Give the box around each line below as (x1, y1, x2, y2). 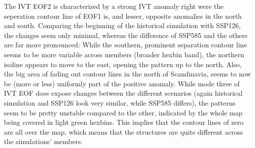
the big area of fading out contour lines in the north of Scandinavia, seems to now (4, 69, 251, 79)
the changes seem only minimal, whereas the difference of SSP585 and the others (4, 30, 248, 40)
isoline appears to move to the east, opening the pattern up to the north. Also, (4, 59, 242, 69)
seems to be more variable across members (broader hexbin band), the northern (4, 49, 244, 59)
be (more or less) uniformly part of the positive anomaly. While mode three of (4, 78, 240, 88)
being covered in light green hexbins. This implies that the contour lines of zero (4, 117, 244, 127)
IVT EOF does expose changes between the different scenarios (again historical (4, 88, 243, 98)
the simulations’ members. (4, 136, 83, 147)
